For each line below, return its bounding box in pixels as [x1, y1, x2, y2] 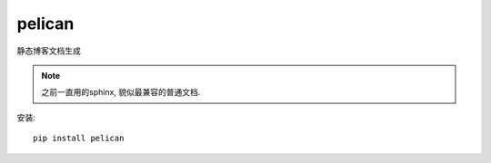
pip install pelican [33, 133, 125, 144]
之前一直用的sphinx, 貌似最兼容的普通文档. [41, 87, 201, 98]
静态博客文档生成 [16, 45, 81, 56]
